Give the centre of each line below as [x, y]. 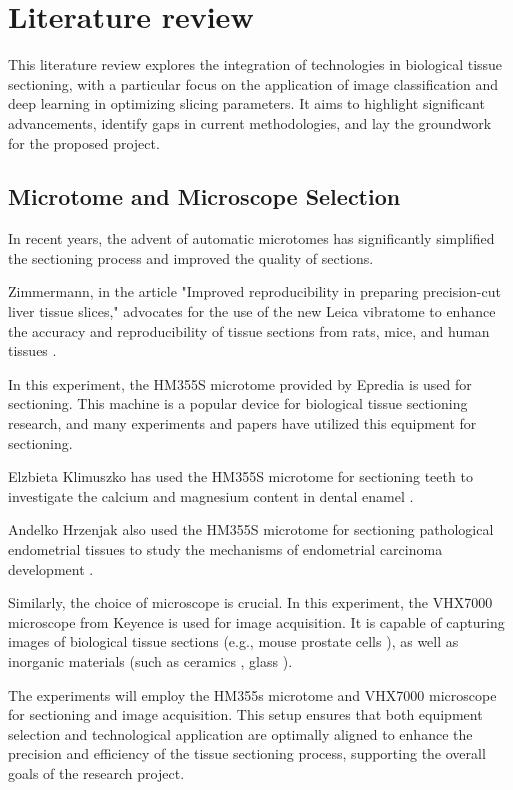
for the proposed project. [84, 142]
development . [51, 568]
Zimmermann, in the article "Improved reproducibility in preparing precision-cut [254, 291]
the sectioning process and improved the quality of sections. [191, 257]
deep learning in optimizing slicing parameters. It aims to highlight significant [246, 103]
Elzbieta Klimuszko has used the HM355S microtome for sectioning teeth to [240, 476]
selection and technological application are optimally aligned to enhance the [240, 733]
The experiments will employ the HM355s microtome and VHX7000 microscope [252, 694]
